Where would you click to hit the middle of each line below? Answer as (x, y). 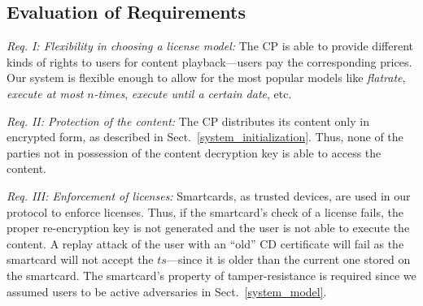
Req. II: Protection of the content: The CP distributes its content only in (188, 121)
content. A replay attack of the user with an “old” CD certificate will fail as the (205, 243)
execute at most (45, 93)
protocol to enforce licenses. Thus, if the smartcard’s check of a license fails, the (205, 211)
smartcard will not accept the (80, 259)
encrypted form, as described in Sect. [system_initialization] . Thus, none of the (205, 137)
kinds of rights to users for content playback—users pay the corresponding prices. (209, 61)
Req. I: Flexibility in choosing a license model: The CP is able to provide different (210, 46)
